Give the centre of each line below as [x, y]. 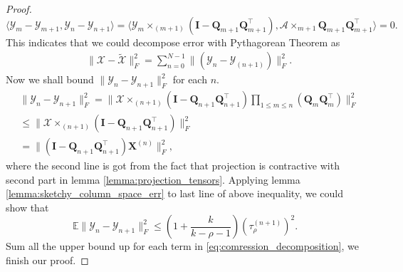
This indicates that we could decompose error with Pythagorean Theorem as [173, 42]
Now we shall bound [50, 79]
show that [27, 207]
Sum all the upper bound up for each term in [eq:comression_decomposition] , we [182, 246]
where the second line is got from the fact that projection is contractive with [173, 166]
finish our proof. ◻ [47, 260]
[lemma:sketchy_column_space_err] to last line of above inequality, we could [174, 193]
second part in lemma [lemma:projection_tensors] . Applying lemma [153, 179]
